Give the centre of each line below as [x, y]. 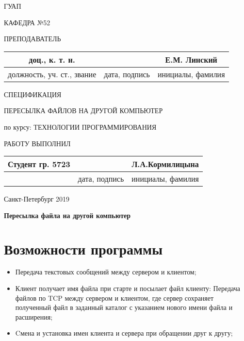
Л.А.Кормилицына [165, 164]
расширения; [34, 316]
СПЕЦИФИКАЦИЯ [33, 94]
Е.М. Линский [191, 59]
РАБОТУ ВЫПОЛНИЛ [37, 143]
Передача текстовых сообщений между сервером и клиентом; [106, 272]
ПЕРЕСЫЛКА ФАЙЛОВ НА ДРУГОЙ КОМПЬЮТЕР [83, 111]
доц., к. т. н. [52, 59]
